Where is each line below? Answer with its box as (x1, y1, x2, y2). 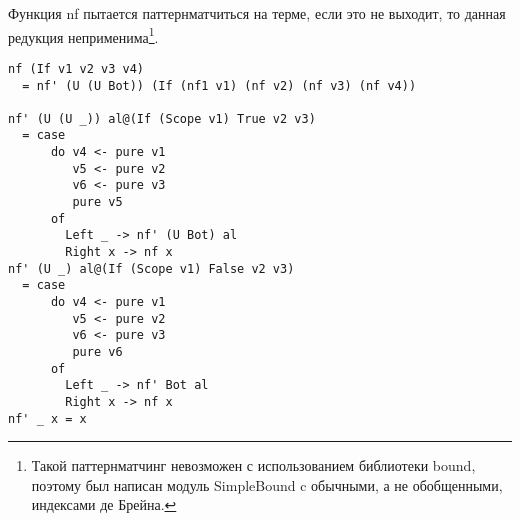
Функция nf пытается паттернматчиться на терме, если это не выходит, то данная (8, 3, 506, 23)
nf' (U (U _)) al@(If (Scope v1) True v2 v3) (8, 111, 316, 126)
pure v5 (72, 195, 123, 210)
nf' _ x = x (8, 411, 87, 426)
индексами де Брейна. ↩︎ (31, 494, 177, 515)
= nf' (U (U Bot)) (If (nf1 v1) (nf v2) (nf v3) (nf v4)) (22, 78, 417, 93)
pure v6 (72, 345, 123, 359)
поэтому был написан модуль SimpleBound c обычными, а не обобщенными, (31, 474, 503, 495)
